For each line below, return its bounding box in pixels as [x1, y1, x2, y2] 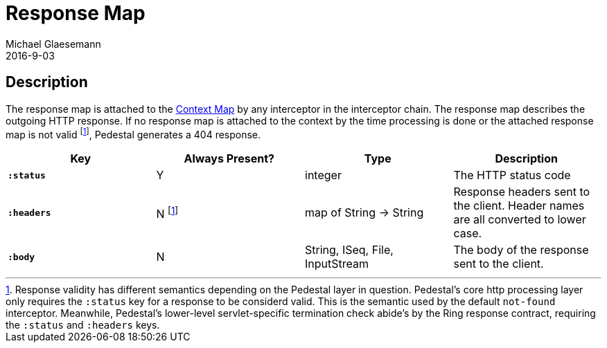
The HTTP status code [453, 168, 571, 183]
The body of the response [453, 243, 589, 257]
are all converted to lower [453, 212, 586, 227]
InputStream [305, 257, 369, 271]
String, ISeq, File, [305, 243, 394, 257]
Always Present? [184, 152, 275, 166]
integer [305, 168, 342, 183]
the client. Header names [453, 199, 585, 213]
